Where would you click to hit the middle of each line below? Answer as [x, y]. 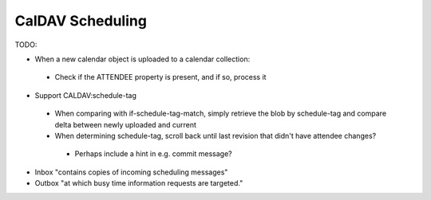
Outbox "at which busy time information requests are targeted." [139, 183]
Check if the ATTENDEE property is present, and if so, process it [160, 77]
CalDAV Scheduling [81, 21]
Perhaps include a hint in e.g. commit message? [153, 154]
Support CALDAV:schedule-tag [86, 95]
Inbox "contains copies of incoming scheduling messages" [131, 172]
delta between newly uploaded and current [126, 124]
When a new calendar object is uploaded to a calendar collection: [142, 59]
